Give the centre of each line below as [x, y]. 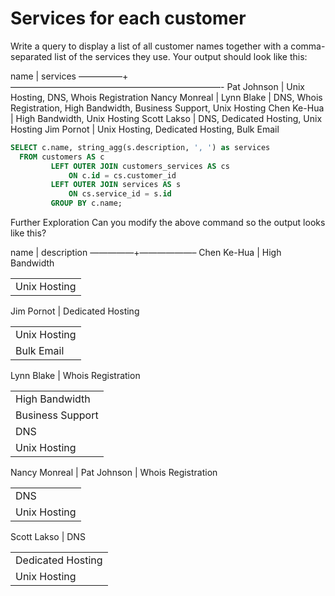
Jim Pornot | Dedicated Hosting [75, 311]
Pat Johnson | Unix [265, 86]
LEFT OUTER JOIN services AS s [116, 185]
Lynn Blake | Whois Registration [75, 376]
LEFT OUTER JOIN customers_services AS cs [140, 166]
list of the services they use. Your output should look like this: [181, 56]
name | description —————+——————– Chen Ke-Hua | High [146, 253]
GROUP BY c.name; [86, 203]
